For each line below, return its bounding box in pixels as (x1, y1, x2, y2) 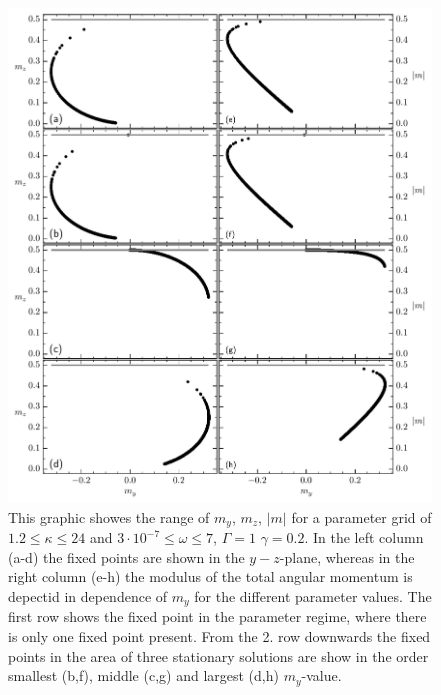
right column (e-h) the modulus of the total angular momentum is (8, 566, 413, 587)
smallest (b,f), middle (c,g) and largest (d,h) (8, 665, 279, 686)
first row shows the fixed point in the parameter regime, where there (8, 606, 427, 627)
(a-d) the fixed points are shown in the (8, 546, 245, 567)
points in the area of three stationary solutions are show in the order (8, 645, 429, 666)
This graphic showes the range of (8, 506, 210, 527)
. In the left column (304, 527, 424, 548)
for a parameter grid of (291, 506, 432, 527)
